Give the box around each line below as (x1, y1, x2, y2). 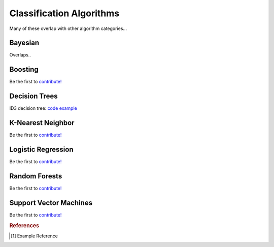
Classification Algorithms (9, 8, 120, 19)
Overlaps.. (9, 52, 31, 58)
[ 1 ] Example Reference (11, 233, 58, 239)
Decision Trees (9, 92, 58, 101)
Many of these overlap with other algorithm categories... (9, 25, 127, 32)
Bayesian (9, 39, 40, 47)
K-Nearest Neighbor (9, 118, 75, 127)
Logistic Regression (9, 145, 74, 153)
